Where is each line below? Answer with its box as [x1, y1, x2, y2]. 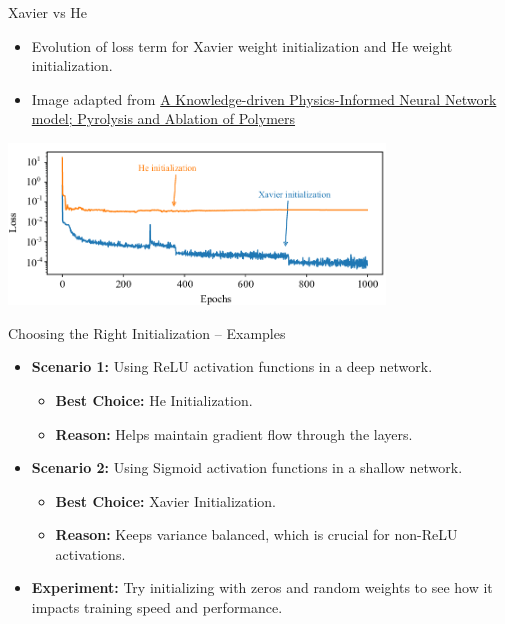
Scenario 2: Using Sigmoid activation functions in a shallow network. [31, 457, 463, 478]
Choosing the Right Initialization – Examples [8, 322, 286, 343]
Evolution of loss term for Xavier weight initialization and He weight [31, 35, 453, 56]
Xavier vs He [8, 2, 88, 22]
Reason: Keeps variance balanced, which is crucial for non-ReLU [55, 524, 458, 545]
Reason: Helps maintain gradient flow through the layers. [55, 423, 413, 444]
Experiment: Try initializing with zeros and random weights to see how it [31, 577, 493, 598]
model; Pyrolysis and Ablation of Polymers [31, 108, 296, 129]
